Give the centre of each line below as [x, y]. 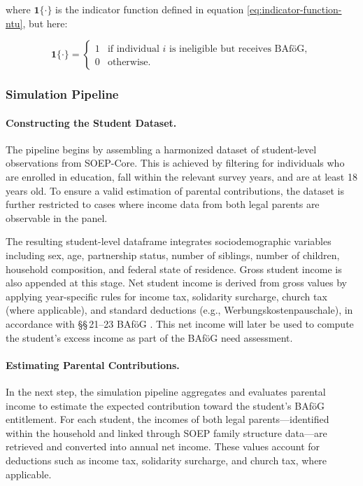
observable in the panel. [57, 217]
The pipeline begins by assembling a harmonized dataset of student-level [161, 149]
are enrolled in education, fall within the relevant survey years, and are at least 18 [181, 177]
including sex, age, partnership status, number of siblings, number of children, [173, 255]
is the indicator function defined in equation [150, 9]
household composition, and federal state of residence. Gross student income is [174, 269]
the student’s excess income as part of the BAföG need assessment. [149, 337]
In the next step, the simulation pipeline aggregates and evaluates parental [166, 391]
